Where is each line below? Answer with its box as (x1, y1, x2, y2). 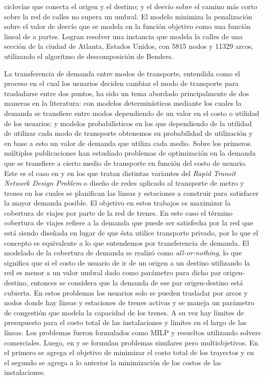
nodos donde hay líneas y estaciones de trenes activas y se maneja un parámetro (4, 297, 254, 308)
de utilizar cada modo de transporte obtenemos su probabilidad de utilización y (4, 128, 253, 138)
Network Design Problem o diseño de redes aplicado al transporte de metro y (4, 178, 244, 188)
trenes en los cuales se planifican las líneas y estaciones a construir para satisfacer (4, 187, 259, 198)
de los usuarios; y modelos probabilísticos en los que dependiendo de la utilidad (4, 118, 252, 128)
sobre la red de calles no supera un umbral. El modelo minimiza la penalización (4, 11, 252, 21)
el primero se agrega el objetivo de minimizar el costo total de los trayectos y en (4, 347, 254, 358)
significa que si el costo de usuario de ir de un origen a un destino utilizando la (4, 257, 250, 268)
